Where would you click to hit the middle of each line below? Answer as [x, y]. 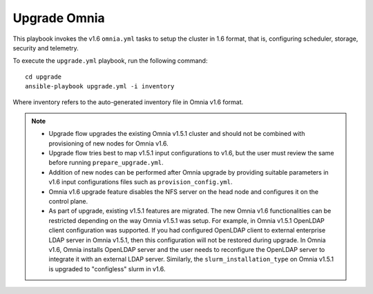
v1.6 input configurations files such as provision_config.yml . [141, 182]
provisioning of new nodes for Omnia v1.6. [108, 143]
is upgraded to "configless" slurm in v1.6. [107, 268]
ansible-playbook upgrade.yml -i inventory [100, 87]
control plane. [68, 202]
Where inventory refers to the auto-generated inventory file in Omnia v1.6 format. [128, 102]
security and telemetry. [46, 48]
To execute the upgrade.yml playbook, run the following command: [110, 61]
